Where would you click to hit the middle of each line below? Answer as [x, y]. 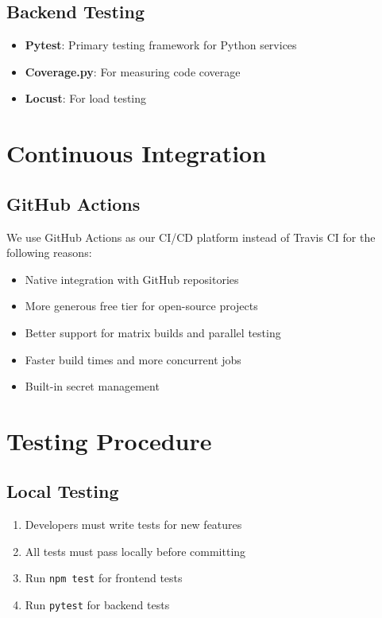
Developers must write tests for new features [133, 525]
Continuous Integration [137, 153]
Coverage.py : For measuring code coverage [133, 71]
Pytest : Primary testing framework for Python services [161, 45]
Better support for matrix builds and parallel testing [153, 332]
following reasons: [49, 253]
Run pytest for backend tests [97, 605]
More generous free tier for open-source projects [141, 306]
